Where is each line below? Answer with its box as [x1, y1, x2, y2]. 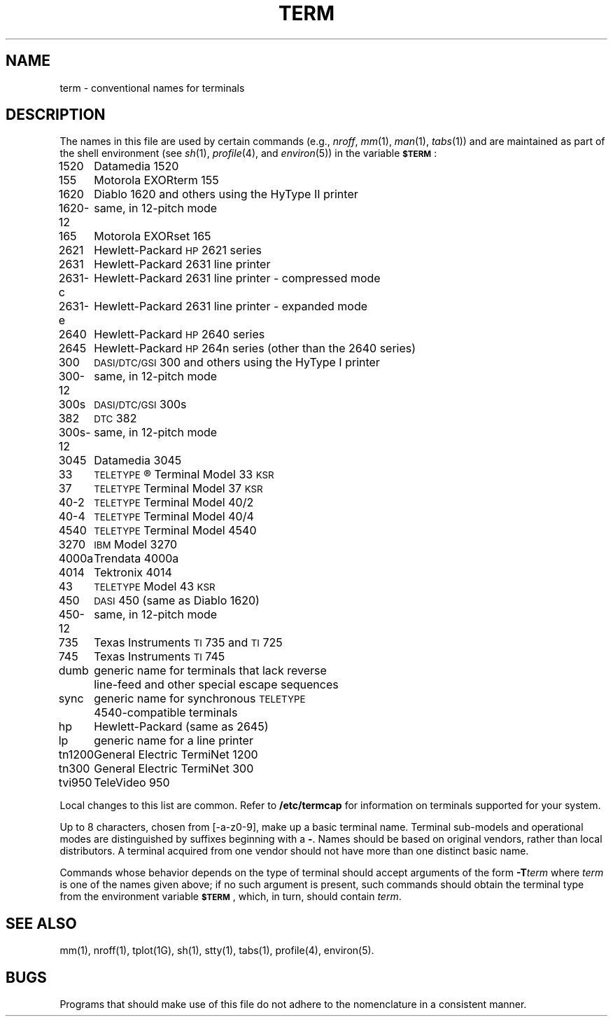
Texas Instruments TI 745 [94, 649, 225, 664]
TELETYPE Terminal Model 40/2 [94, 495, 254, 510]
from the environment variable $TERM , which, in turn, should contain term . [59, 890, 402, 903]
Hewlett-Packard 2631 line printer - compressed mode [94, 271, 381, 286]
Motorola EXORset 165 [94, 229, 211, 244]
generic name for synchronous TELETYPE [94, 691, 306, 706]
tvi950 [58, 775, 92, 790]
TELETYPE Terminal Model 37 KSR [94, 481, 263, 496]
